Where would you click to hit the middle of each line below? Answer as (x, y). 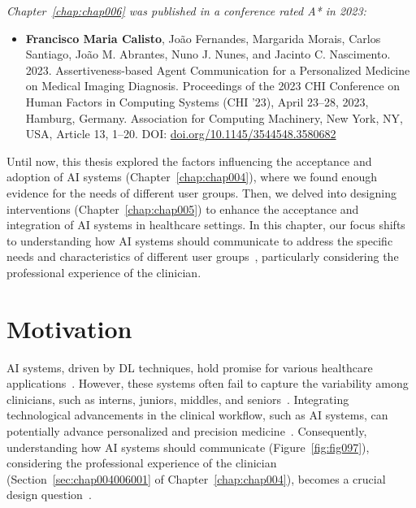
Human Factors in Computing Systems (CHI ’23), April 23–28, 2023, (197, 101)
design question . (49, 495)
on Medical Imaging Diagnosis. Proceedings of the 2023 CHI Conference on (213, 86)
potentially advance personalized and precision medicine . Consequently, (187, 431)
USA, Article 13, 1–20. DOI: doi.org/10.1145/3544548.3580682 (181, 134)
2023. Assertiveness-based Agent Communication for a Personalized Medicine (218, 69)
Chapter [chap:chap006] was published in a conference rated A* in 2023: (186, 11)
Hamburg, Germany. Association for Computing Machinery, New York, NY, (214, 117)
